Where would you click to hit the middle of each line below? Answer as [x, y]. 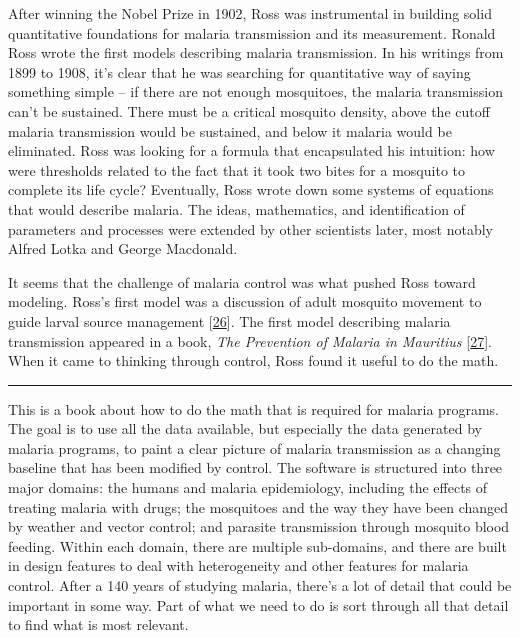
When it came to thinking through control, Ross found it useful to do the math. [253, 360]
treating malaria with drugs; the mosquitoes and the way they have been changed [258, 506]
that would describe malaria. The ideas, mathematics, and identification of [236, 208]
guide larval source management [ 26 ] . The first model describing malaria [229, 320]
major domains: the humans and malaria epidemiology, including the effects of [248, 487]
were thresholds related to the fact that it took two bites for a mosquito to [236, 169]
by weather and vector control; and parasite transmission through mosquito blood [259, 526]
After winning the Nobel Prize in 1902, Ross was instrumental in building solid [250, 13]
